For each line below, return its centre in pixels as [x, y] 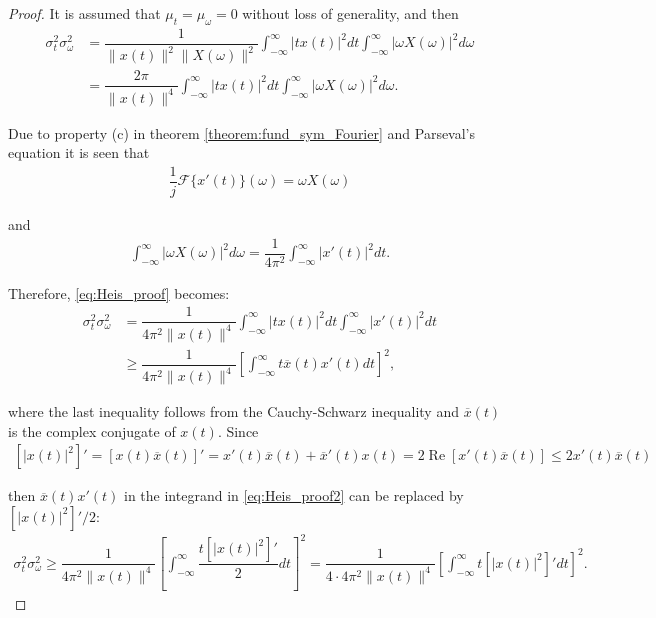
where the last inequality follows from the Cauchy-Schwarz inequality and [233, 411]
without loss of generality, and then [350, 13]
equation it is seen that [79, 152]
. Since [238, 430]
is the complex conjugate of [92, 430]
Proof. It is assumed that [84, 13]
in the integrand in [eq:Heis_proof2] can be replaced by [294, 495]
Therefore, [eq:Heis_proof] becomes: [119, 292]
